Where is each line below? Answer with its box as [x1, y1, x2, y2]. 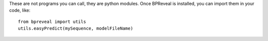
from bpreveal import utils [18, 19, 86, 24]
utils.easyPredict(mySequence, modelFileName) [18, 26, 134, 31]
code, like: [9, 7, 31, 13]
